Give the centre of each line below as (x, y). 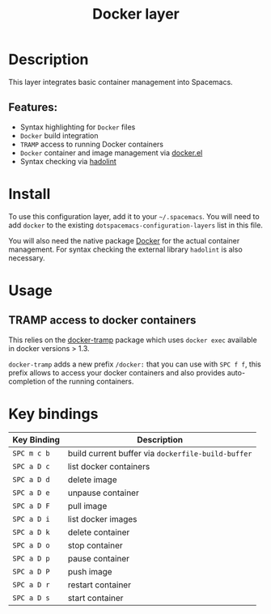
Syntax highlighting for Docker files (78, 127)
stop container (95, 545)
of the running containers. (91, 381)
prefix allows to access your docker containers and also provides (117, 372)
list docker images (102, 519)
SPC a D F (31, 506)
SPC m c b (31, 453)
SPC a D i (31, 519)
